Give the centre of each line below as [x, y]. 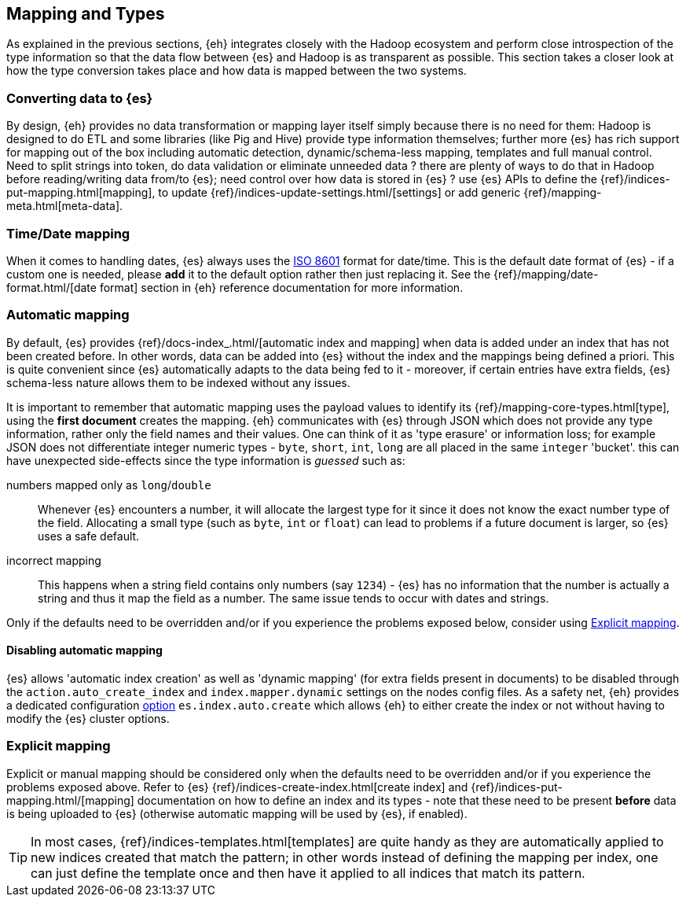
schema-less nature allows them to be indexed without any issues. [178, 382]
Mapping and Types [86, 14]
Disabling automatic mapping [84, 651]
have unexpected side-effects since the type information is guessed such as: [206, 460]
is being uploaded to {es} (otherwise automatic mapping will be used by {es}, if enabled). [237, 813]
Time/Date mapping [68, 233]
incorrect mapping [54, 560]
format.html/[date [51, 287]
